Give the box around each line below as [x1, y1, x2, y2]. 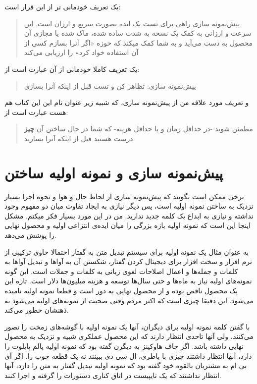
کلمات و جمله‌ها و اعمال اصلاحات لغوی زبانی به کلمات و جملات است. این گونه [4, 266, 238, 276]
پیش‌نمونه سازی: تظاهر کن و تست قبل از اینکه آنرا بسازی [24, 80, 196, 91]
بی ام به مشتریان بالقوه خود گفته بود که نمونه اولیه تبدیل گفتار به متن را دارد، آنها [4, 360, 247, 371]
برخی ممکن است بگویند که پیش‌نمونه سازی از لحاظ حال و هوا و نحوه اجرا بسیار [4, 191, 244, 201]
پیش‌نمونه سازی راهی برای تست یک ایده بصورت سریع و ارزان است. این [24, 18, 240, 28]
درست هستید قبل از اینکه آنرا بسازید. [24, 133, 135, 143]
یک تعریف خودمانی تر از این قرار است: [4, 1, 121, 11]
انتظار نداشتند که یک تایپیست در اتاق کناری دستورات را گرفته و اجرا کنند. [4, 370, 221, 380]
